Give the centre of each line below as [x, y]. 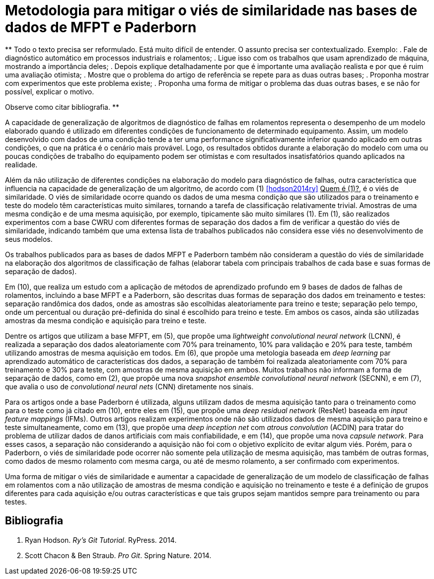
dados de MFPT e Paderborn [101, 27]
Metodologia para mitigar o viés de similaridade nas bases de [211, 10]
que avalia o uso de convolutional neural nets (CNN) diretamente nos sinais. [129, 386]
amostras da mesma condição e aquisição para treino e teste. [106, 320]
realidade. [21, 164]
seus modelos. [29, 239]
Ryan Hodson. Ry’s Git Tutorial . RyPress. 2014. [101, 540]
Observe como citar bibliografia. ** [62, 107]
